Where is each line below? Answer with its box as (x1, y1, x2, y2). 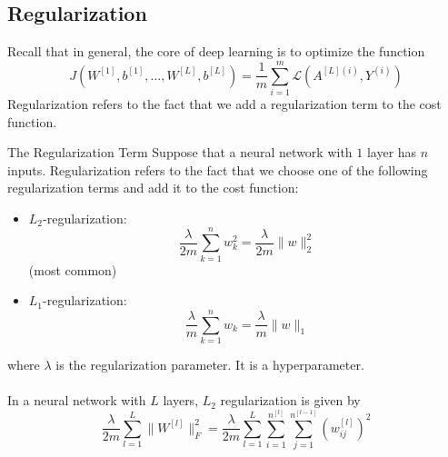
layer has (366, 143, 417, 162)
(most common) (28, 260, 117, 279)
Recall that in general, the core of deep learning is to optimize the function (7, 42, 425, 61)
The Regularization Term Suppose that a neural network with (7, 143, 353, 162)
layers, (163, 391, 199, 410)
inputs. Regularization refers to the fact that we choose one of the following (7, 160, 428, 179)
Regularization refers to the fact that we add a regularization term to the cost (7, 94, 442, 113)
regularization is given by (220, 391, 361, 410)
